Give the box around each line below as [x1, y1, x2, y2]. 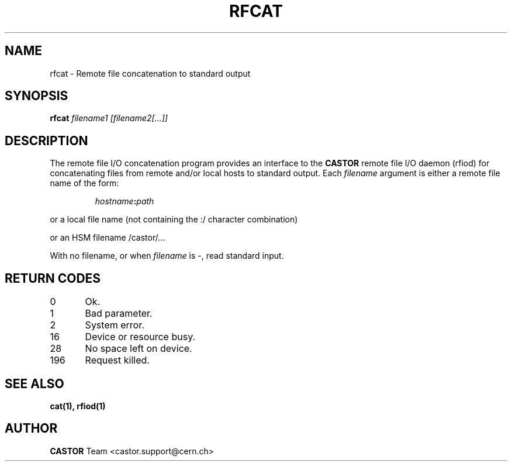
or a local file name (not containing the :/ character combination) [50, 214, 298, 225]
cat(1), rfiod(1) [50, 400, 106, 411]
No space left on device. [85, 342, 192, 355]
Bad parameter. [85, 307, 153, 320]
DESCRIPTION [5, 133, 88, 148]
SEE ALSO [5, 376, 64, 391]
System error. [85, 319, 144, 331]
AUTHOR [5, 421, 58, 436]
